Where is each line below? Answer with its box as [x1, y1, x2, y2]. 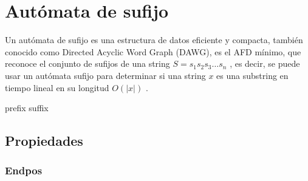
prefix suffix [5, 101, 49, 114]
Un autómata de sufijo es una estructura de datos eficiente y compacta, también [5, 33, 303, 46]
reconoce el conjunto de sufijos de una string [5, 57, 170, 70]
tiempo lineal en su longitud [5, 81, 109, 94]
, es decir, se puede [230, 57, 300, 70]
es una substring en [216, 69, 289, 81]
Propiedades [5, 131, 83, 150]
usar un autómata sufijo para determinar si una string [5, 69, 206, 81]
